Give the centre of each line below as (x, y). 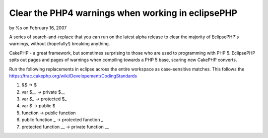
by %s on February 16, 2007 (38, 28)
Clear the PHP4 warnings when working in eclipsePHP (123, 13)
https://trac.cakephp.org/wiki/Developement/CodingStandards (73, 76)
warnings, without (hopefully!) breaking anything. (60, 44)
